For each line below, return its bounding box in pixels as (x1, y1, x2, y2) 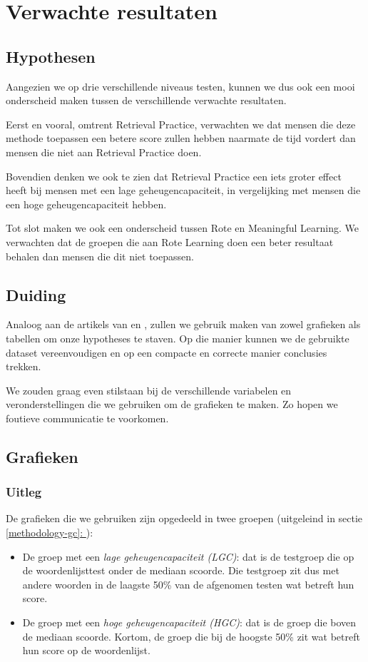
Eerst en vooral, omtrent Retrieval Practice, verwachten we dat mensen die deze (6, 116, 356, 131)
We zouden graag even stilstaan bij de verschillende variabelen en (6, 382, 292, 397)
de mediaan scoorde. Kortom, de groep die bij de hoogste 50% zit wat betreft (22, 628, 360, 643)
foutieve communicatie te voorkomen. (6, 410, 169, 425)
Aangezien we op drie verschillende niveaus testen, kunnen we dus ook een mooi (6, 78, 355, 93)
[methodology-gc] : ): (6, 525, 93, 540)
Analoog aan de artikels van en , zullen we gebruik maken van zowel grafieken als (6, 317, 361, 332)
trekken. (6, 359, 41, 374)
